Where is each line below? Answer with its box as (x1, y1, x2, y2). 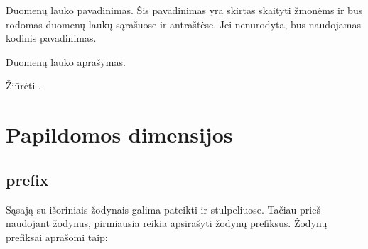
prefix (6, 168, 49, 190)
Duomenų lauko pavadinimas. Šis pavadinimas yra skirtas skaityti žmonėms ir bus (6, 3, 363, 17)
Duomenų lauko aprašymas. (6, 54, 126, 69)
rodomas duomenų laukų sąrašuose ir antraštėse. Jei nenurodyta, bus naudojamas (6, 16, 361, 31)
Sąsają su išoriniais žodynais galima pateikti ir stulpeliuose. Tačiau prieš (6, 201, 320, 216)
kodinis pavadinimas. (6, 31, 97, 45)
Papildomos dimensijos (6, 120, 233, 149)
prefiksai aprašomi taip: (6, 229, 108, 244)
